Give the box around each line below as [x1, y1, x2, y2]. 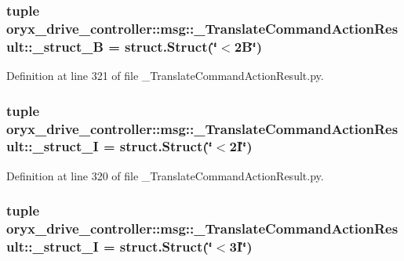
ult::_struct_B [6, 36, 104, 56]
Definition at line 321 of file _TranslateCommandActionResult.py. [6, 67, 324, 84]
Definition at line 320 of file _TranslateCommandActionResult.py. [6, 167, 324, 183]
